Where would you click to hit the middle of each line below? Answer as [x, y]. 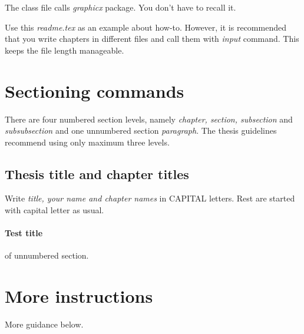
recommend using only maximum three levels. [87, 142]
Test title [24, 233]
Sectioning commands [95, 90]
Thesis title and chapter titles [97, 173]
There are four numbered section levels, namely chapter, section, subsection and [149, 119]
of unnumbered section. [47, 255]
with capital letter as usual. [54, 210]
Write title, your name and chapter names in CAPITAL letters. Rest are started [150, 198]
